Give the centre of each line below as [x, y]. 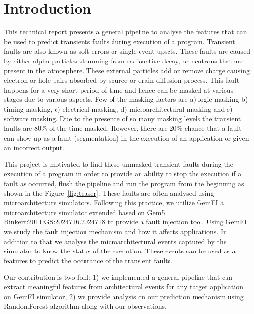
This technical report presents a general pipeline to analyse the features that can [126, 32]
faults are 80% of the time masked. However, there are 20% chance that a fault [123, 128]
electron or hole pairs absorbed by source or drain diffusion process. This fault [122, 80]
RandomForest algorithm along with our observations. [85, 306]
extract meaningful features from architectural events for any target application [124, 286]
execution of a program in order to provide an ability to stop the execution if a [123, 173]
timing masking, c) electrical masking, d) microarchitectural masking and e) [118, 109]
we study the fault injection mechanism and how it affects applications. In [115, 231]
